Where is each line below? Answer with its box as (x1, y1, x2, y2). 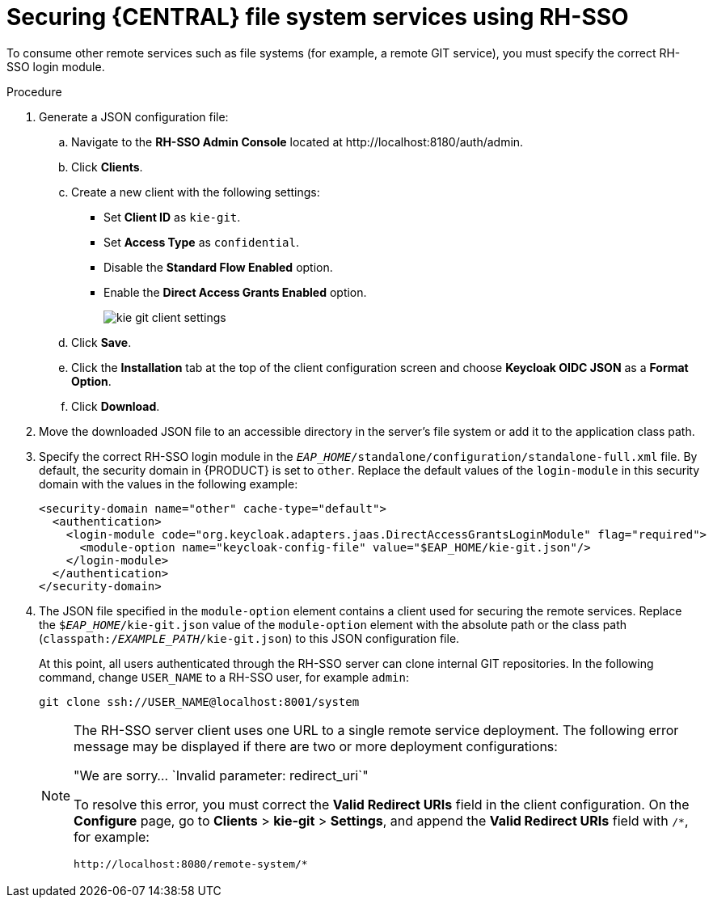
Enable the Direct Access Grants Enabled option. (103, 285, 367, 299)
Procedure (6, 84, 62, 99)
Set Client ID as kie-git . (103, 209, 241, 224)
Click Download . (71, 399, 160, 413)
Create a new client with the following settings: (71, 184, 320, 199)
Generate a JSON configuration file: (39, 109, 229, 124)
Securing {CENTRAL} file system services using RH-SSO (6, 3, 629, 31)
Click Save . (71, 335, 132, 349)
